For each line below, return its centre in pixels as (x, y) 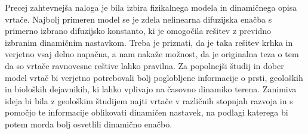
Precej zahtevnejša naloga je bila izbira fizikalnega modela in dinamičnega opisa (151, 7)
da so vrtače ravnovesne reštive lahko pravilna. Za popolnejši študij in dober (144, 65)
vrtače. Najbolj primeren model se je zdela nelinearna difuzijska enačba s (138, 19)
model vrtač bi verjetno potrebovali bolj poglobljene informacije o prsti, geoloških (154, 77)
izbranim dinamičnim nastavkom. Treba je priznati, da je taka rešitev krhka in (149, 42)
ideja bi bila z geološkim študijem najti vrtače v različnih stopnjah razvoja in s (149, 100)
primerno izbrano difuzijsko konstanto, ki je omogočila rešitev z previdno (138, 31)
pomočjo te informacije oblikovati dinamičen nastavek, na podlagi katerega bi (147, 112)
